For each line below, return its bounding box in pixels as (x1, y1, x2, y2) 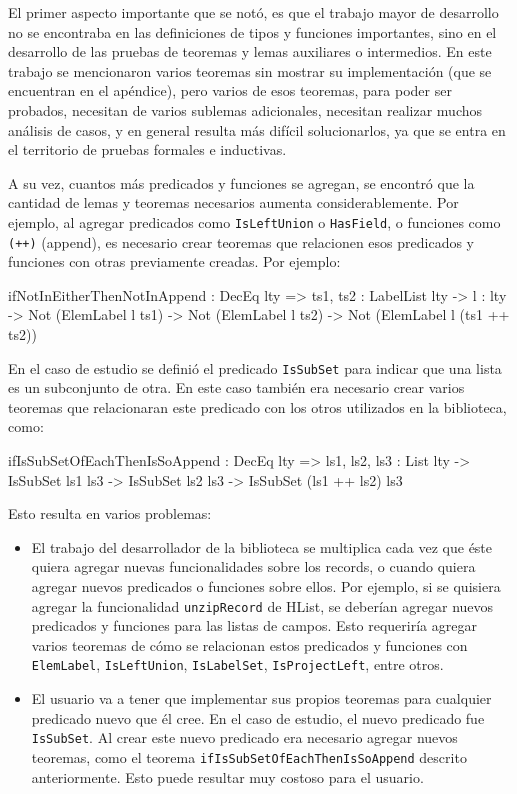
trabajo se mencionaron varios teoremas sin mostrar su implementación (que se (8, 60, 492, 81)
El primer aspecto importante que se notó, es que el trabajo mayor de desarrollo (8, 2, 499, 22)
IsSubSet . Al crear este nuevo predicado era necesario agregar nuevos (31, 727, 458, 748)
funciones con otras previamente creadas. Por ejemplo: (8, 251, 341, 272)
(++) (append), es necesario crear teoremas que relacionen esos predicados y (8, 231, 474, 252)
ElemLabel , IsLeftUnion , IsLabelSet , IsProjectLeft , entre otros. (31, 654, 444, 675)
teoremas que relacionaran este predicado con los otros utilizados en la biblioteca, (8, 396, 507, 417)
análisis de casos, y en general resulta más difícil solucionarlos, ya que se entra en (8, 119, 506, 140)
